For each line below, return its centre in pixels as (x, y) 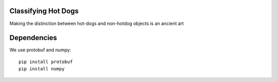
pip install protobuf (46, 62)
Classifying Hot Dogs (44, 11)
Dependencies (33, 38)
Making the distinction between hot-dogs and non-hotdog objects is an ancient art (97, 23)
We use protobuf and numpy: (40, 50)
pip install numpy (42, 69)
